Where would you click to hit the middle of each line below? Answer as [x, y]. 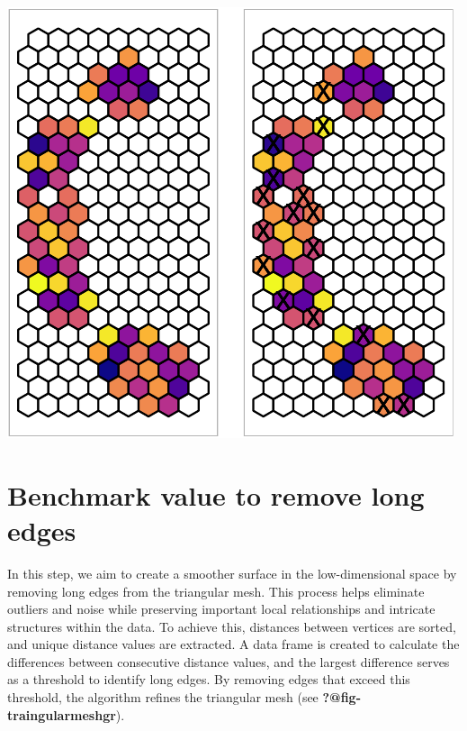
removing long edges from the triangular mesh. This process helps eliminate [216, 591]
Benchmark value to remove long [216, 494]
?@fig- [341, 697]
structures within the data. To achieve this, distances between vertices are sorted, [232, 626]
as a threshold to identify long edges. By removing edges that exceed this [209, 679]
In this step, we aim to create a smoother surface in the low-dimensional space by [232, 573]
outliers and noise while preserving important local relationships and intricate [221, 609]
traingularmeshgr [62, 714]
